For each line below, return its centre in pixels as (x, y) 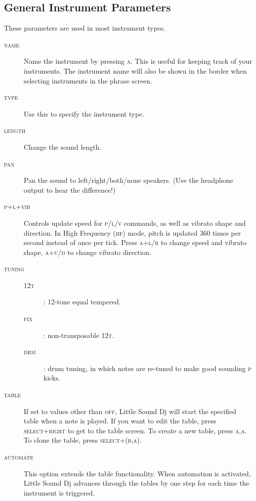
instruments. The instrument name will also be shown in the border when (135, 70)
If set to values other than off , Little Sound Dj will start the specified (130, 411)
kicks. (52, 378)
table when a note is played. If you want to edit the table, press (120, 421)
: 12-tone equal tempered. (82, 302)
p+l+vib (17, 206)
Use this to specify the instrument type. (84, 113)
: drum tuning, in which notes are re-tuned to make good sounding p (148, 368)
